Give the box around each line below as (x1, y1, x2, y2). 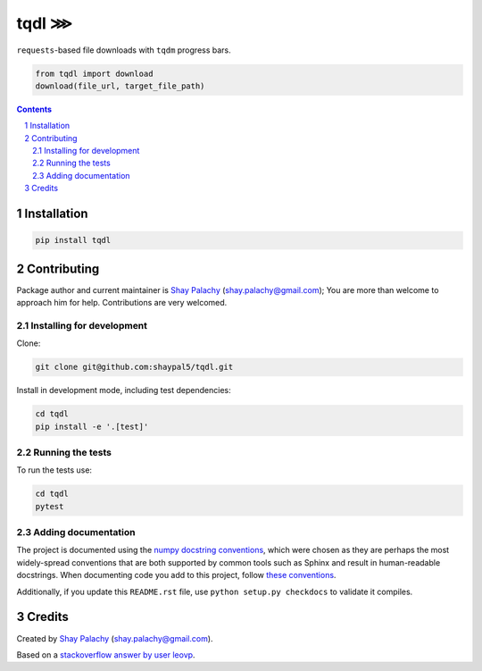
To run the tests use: (16, 465, 93, 475)
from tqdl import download (35, 68, 154, 79)
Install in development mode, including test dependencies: (16, 385, 231, 396)
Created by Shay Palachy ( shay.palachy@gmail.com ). (16, 633, 213, 643)
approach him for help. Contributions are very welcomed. (16, 298, 228, 308)
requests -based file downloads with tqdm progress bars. (16, 45, 231, 55)
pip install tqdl (35, 235, 112, 246)
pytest (35, 501, 64, 511)
